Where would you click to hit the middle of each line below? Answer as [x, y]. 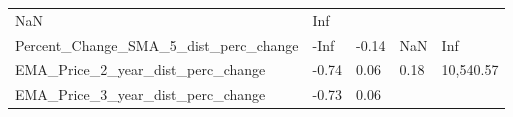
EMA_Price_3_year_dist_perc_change [140, 94]
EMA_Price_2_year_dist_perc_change [140, 69]
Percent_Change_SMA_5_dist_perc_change [157, 44]
